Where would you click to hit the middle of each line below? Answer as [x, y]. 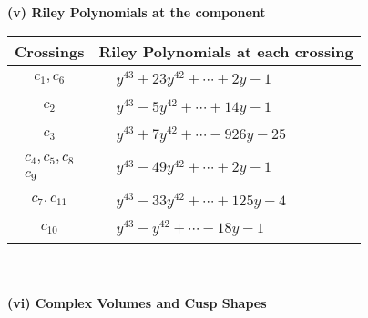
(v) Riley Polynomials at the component [137, 12]
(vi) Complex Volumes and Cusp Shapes [137, 302]
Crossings [50, 51]
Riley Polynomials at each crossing [226, 51]
